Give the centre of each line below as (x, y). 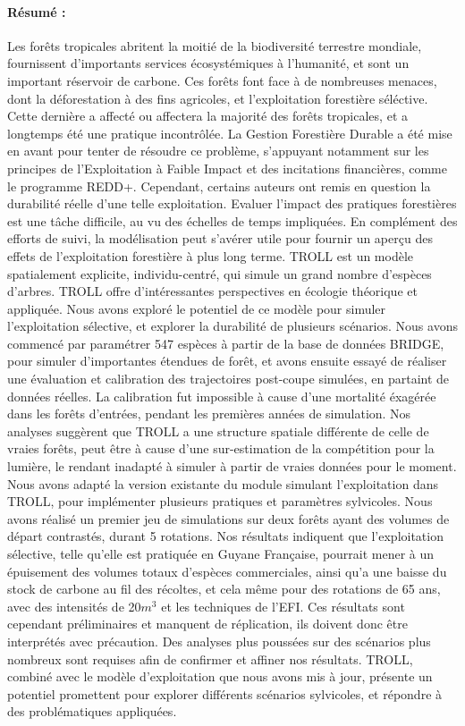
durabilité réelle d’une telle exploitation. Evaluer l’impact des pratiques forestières (232, 203)
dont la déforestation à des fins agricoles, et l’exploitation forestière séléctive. (218, 98)
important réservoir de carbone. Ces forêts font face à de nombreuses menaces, (222, 80)
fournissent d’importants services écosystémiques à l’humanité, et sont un (208, 63)
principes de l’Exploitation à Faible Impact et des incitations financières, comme (227, 168)
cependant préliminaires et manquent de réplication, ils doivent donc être (207, 624)
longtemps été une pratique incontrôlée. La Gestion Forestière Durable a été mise (230, 133)
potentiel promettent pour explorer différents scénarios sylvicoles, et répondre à (225, 693)
